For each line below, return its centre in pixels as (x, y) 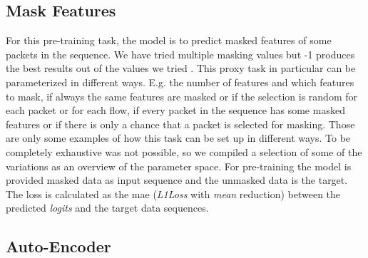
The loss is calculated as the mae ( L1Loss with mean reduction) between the (173, 193)
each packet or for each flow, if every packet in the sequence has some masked (175, 110)
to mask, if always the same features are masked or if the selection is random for (182, 96)
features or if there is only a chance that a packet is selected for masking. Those (180, 124)
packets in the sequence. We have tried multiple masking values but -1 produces (180, 54)
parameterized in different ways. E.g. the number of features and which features (180, 82)
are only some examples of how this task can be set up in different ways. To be (178, 138)
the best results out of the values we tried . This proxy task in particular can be (181, 68)
